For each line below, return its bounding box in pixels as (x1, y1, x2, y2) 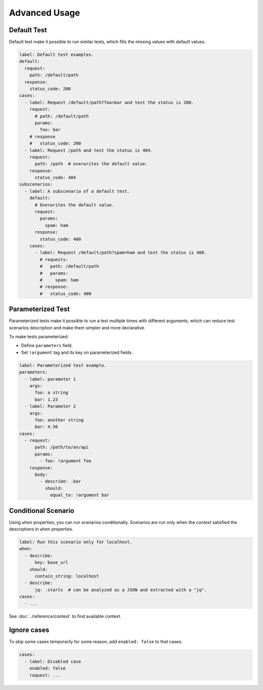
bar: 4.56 (35, 424, 58, 429)
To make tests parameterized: (9, 334, 69, 339)
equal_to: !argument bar (50, 492, 110, 498)
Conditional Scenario (9, 507, 75, 515)
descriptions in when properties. (9, 526, 74, 532)
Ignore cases (9, 626, 50, 634)
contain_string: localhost (35, 573, 99, 579)
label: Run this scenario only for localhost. (19, 539, 132, 545)
